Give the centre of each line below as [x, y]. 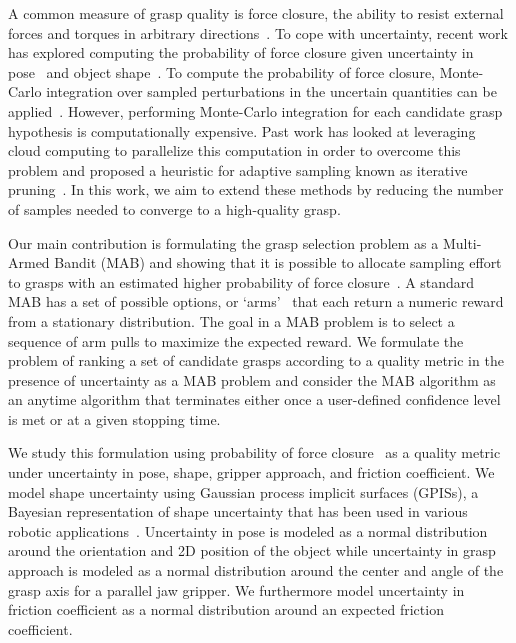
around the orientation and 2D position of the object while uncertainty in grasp [252, 550]
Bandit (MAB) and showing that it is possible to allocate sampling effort [278, 262]
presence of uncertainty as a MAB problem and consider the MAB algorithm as [252, 379]
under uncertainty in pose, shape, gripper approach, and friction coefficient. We [251, 472]
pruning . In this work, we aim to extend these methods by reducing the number [256, 189]
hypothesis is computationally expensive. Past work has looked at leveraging [242, 130]
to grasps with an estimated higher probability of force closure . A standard [241, 281]
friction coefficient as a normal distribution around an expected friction [226, 609]
